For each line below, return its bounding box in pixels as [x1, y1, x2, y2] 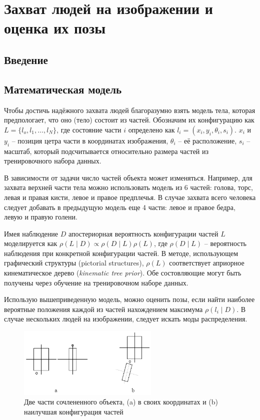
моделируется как [4, 238, 57, 248]
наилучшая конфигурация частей [24, 406, 123, 417]
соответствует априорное [169, 257, 244, 268]
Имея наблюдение [4, 228, 58, 238]
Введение [4, 51, 48, 67]
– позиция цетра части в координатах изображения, [11, 135, 168, 145]
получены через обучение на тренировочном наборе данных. [4, 277, 188, 287]
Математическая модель [4, 81, 122, 96]
